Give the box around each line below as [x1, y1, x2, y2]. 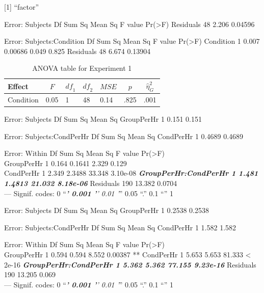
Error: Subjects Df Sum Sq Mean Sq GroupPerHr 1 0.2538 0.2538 [4, 205, 209, 216]
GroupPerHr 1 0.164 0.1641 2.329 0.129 [4, 157, 127, 168]
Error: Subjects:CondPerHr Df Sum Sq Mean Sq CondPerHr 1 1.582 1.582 [4, 222, 236, 232]
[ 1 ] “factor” [4, 2, 39, 12]
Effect [8, 81, 29, 91]
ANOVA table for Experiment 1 [32, 63, 132, 73]
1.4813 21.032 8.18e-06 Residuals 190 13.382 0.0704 [4, 178, 177, 189]
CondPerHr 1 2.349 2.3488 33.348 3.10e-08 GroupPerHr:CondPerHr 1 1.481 [4, 168, 258, 178]
